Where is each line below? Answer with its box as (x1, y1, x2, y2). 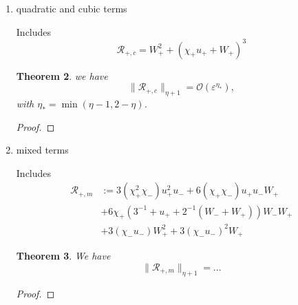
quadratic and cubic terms (16, 1, 127, 15)
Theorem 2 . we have (16, 68, 108, 83)
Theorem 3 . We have (16, 249, 111, 263)
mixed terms (16, 143, 69, 157)
